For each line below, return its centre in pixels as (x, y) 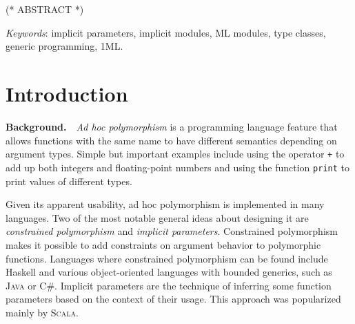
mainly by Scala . (42, 312)
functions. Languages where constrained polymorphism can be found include (167, 258)
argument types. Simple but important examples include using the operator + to (175, 154)
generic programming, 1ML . (64, 46)
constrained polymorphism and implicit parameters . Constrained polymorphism (172, 231)
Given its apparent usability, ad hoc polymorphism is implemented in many (165, 204)
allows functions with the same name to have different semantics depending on (171, 140)
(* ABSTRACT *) (45, 9)
